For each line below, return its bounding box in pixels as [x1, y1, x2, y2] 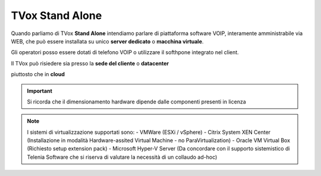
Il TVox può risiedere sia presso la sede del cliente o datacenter [11, 59, 169, 67]
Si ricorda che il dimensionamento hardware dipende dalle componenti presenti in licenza [27, 98, 246, 105]
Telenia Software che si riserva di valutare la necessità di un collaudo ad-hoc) [27, 153, 218, 161]
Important [27, 87, 53, 95]
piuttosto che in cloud [11, 71, 65, 78]
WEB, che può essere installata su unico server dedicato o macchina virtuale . [11, 37, 204, 45]
